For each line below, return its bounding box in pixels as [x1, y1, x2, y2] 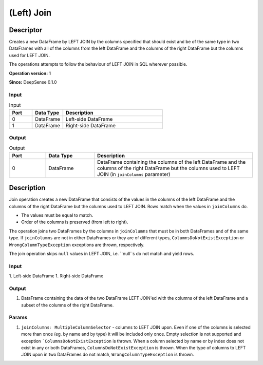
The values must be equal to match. [21, 212, 94, 218]
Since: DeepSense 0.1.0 [9, 79, 57, 85]
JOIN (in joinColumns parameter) [97, 171, 170, 177]
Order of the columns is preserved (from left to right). [21, 219, 129, 225]
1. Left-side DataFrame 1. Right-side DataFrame [9, 273, 104, 279]
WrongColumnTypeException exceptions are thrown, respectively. [9, 242, 145, 248]
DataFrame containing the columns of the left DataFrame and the [97, 158, 246, 165]
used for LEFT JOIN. [9, 52, 50, 58]
